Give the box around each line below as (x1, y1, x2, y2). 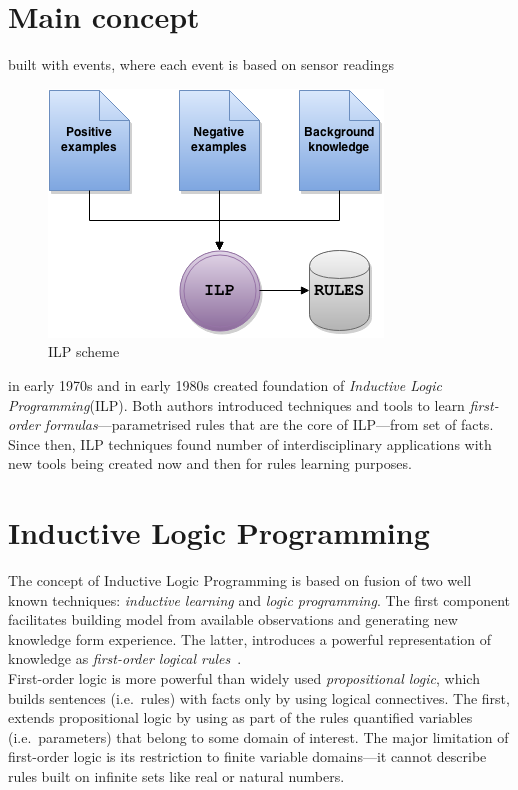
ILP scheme (48, 341, 120, 362)
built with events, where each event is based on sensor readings (8, 54, 394, 75)
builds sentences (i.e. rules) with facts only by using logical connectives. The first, (8, 687, 510, 708)
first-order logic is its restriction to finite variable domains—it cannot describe (8, 746, 487, 767)
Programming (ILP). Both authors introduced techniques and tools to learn (8, 394, 465, 415)
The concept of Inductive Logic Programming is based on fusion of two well (8, 570, 472, 590)
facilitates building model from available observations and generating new (8, 609, 458, 630)
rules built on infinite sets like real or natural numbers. (8, 765, 345, 786)
